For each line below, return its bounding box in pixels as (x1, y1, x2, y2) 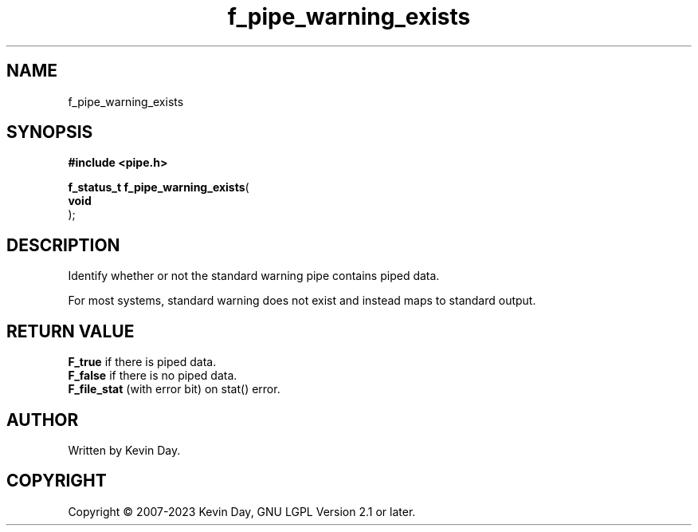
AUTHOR (6, 409, 79, 430)
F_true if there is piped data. (68, 355, 217, 369)
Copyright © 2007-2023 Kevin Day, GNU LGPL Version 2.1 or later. (68, 504, 416, 518)
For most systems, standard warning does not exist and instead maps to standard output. (68, 294, 536, 308)
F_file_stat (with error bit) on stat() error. (68, 382, 280, 396)
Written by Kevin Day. (68, 443, 181, 457)
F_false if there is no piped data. (68, 368, 237, 383)
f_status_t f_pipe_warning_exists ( (68, 180, 249, 195)
